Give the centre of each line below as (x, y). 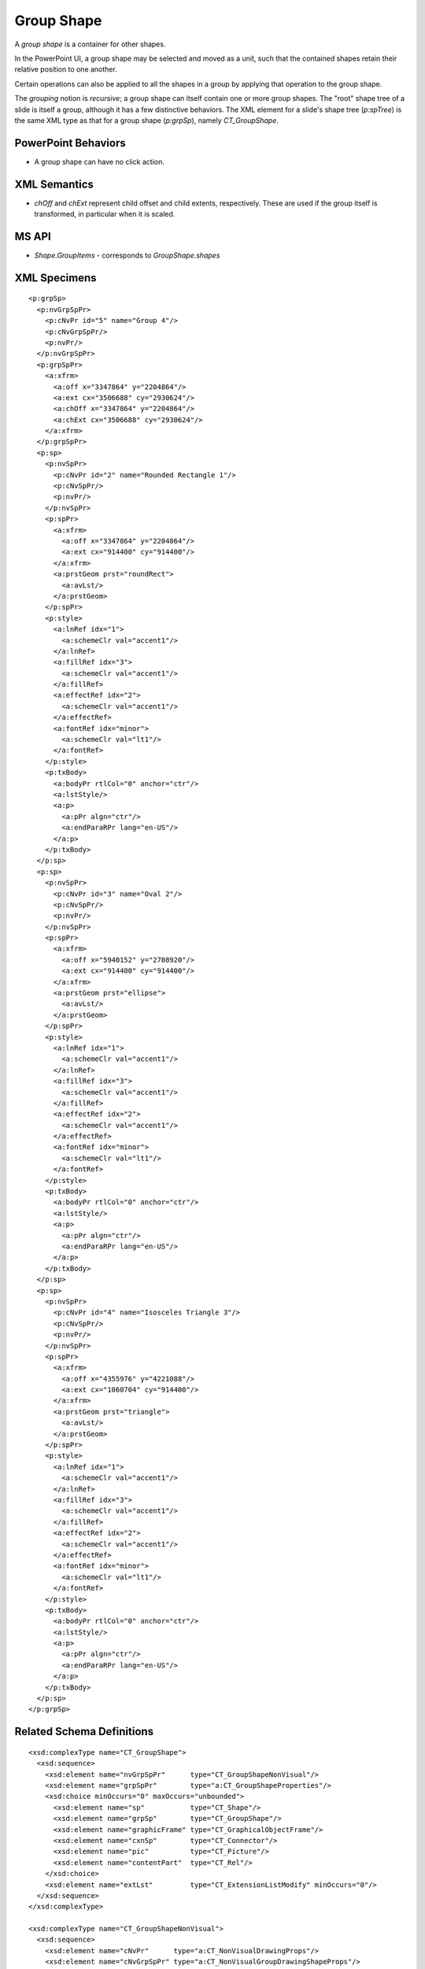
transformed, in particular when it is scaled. (105, 214)
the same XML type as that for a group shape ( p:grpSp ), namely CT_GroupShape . (147, 120)
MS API (33, 236)
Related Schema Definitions (84, 1732)
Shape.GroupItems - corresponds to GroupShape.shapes (127, 255)
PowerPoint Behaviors (70, 143)
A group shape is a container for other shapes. (90, 44)
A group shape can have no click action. (99, 161)
